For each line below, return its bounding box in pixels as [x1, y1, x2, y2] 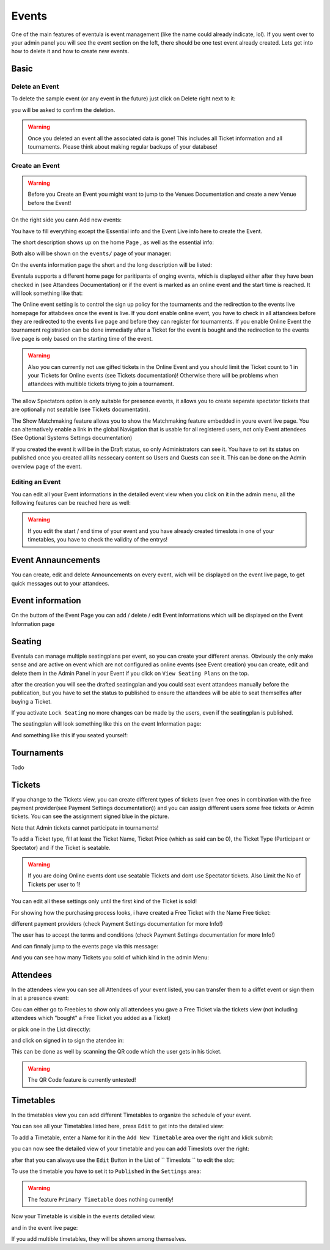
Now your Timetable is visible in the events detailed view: [11, 1213, 156, 1220]
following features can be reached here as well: [11, 499, 131, 507]
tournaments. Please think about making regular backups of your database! [28, 143, 218, 151]
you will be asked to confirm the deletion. [11, 106, 116, 113]
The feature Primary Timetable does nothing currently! [28, 1196, 174, 1203]
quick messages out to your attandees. [11, 579, 109, 587]
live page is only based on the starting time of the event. [11, 335, 153, 342]
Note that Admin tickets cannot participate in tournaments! [11, 824, 159, 831]
